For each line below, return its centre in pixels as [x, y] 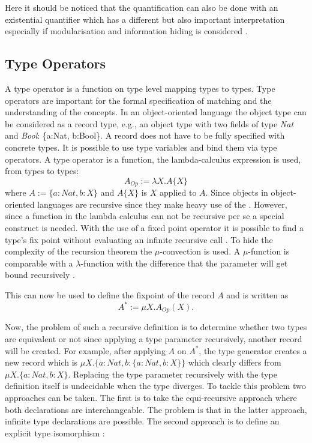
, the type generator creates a [253, 350]
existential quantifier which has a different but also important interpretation [145, 19]
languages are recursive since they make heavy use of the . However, [162, 204]
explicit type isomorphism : [55, 432]
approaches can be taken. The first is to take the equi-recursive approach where [151, 398]
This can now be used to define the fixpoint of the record [110, 294]
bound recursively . [40, 275]
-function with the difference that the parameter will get [184, 263]
